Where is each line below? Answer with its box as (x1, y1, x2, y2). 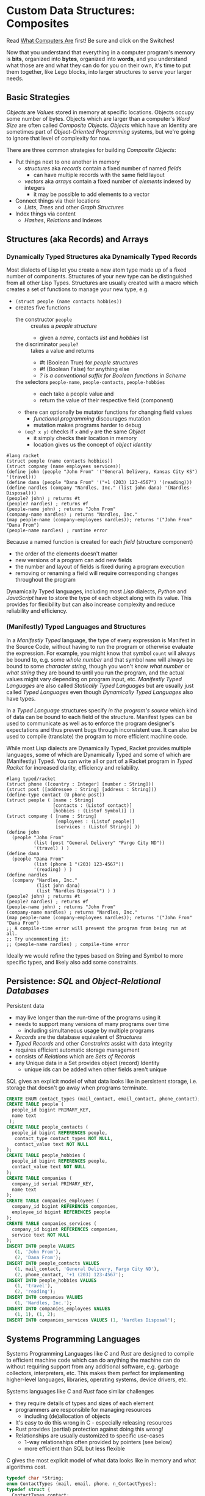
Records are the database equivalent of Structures (15, 1033, 142, 1041)
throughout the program (15, 576, 76, 584)
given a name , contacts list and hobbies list (39, 334, 149, 342)
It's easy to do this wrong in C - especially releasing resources (15, 1419, 173, 1426)
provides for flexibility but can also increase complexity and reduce (6, 601, 176, 608)
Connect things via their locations (15, 197, 100, 204)
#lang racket (6, 453, 40, 459)
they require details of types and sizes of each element (15, 1400, 154, 1407)
